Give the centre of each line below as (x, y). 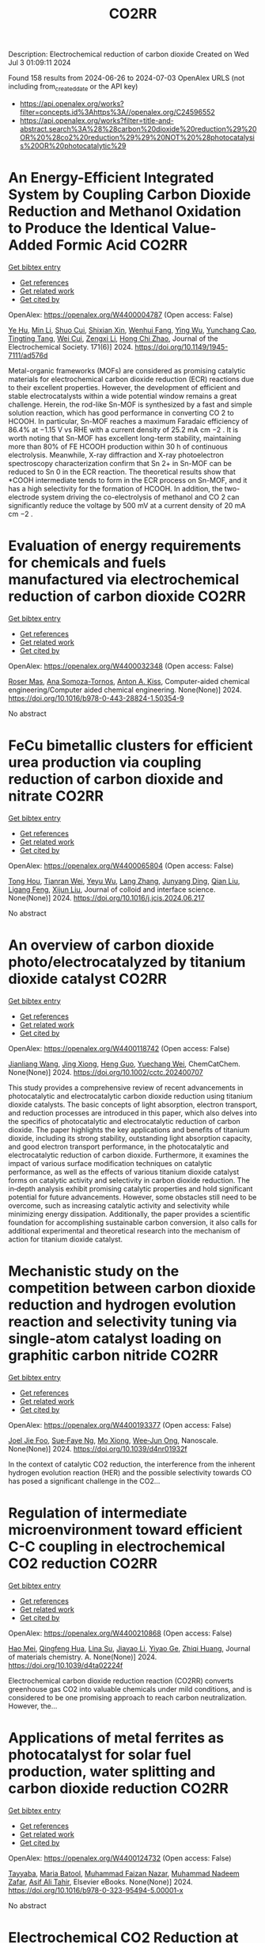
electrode (24, 497)
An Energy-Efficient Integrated (111, 178)
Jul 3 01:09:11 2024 (40, 63)
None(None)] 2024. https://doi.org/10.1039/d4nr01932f (98, 1448)
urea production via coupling (105, 763)
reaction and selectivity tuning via (123, 1321)
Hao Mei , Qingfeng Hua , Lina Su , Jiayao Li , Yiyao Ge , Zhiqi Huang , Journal (129, 1648)
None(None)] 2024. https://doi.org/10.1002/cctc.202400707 (106, 1072)
